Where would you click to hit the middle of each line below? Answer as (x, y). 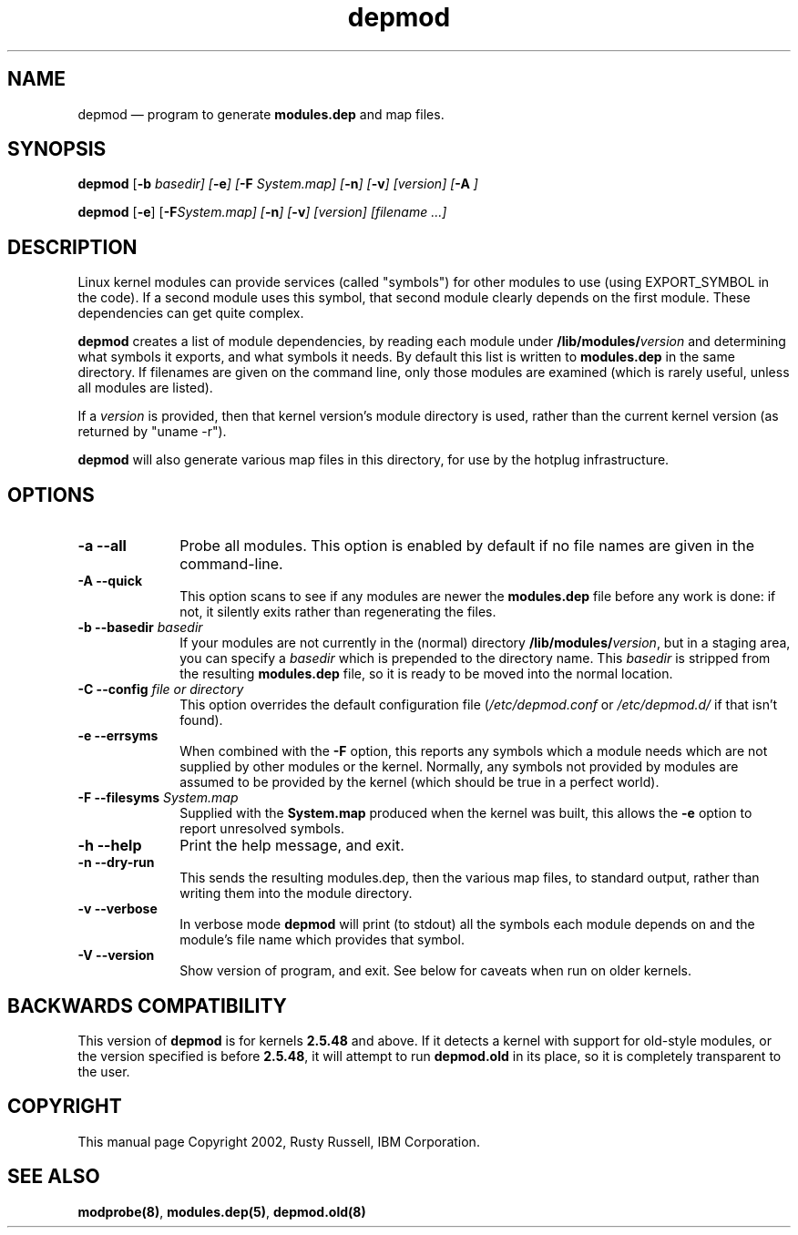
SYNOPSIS (57, 149)
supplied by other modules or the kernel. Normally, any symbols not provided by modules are (459, 767)
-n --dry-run (116, 862)
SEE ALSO (54, 1177)
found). (201, 720)
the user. (104, 1071)
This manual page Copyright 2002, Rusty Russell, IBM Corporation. (279, 1141)
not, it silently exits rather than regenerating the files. (338, 612)
